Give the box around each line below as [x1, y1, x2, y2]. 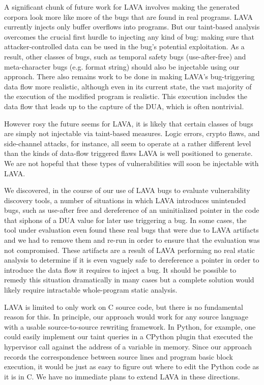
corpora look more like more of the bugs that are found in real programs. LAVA [4, 11, 253, 22]
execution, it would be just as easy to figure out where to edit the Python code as [4, 361, 259, 372]
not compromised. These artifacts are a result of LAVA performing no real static [4, 244, 255, 255]
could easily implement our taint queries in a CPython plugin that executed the [4, 331, 253, 342]
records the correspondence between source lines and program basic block [4, 351, 233, 362]
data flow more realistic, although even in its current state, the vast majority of [4, 81, 252, 91]
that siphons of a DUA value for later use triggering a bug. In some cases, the [4, 214, 247, 225]
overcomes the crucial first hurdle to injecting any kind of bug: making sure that [4, 31, 254, 42]
